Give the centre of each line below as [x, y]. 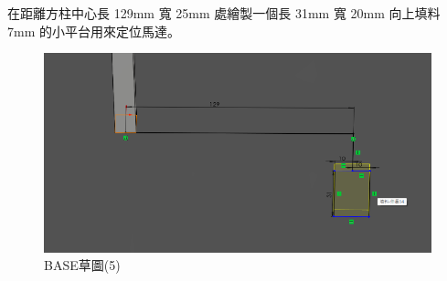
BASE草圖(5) [82, 265]
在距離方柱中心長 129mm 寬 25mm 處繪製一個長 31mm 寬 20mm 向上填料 [224, 13]
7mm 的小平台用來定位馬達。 [94, 31]
